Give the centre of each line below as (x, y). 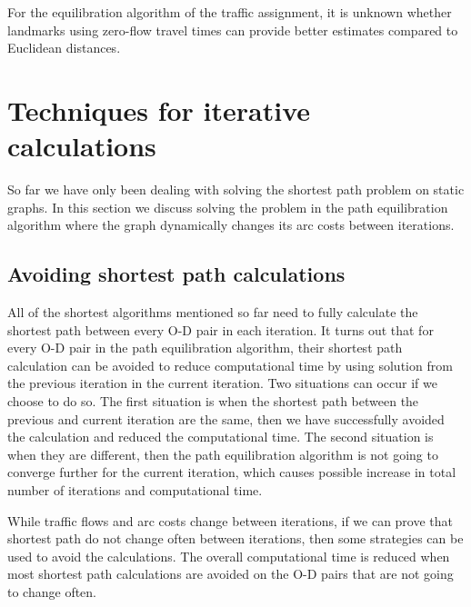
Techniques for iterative (159, 109)
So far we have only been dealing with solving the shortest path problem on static (236, 189)
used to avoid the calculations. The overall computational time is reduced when (229, 556)
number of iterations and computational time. (135, 490)
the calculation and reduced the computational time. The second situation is (220, 437)
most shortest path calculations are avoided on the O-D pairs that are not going (230, 574)
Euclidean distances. (64, 48)
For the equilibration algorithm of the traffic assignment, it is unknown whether (230, 12)
